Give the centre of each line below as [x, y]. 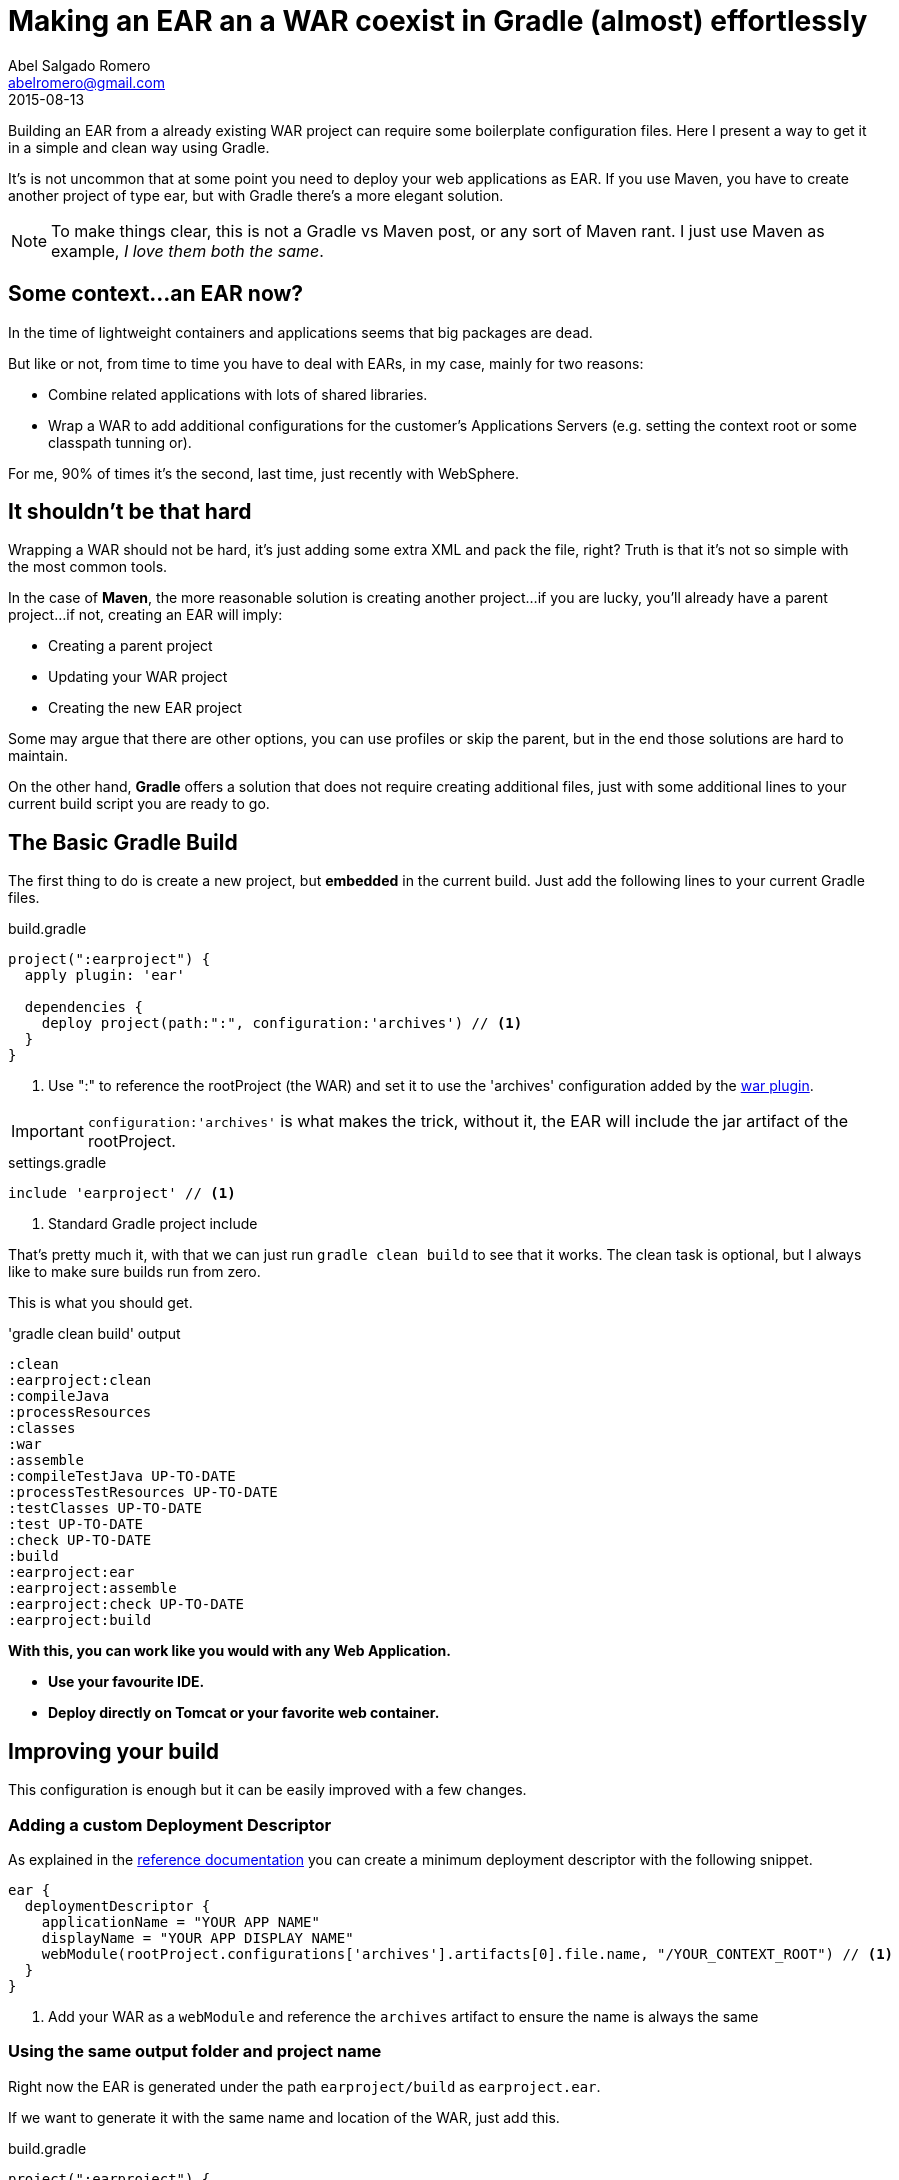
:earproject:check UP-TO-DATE [126, 1604]
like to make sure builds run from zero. [134, 1272]
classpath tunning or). [120, 442]
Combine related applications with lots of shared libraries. [238, 394]
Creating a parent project [130, 646]
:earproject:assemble [92, 1588]
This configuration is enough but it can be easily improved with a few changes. [267, 1790]
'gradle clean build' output [94, 1334]
